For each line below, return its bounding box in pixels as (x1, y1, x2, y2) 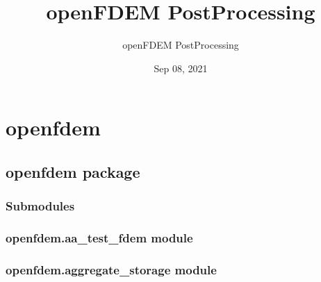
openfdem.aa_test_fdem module (6, 229, 193, 247)
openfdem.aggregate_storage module (6, 260, 217, 278)
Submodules (6, 197, 75, 215)
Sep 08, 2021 (154, 60, 208, 75)
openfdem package (6, 160, 140, 182)
